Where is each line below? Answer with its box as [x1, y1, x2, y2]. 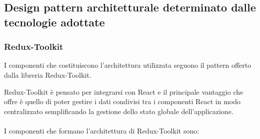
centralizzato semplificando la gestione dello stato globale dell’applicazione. [4, 106, 233, 116]
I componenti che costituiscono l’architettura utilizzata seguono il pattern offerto [4, 60, 251, 70]
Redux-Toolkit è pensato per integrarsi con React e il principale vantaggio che [4, 86, 243, 97]
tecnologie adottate [4, 14, 105, 29]
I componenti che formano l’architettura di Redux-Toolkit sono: [4, 125, 199, 136]
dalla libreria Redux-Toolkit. [4, 69, 91, 80]
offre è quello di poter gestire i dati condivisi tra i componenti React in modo [4, 96, 240, 107]
